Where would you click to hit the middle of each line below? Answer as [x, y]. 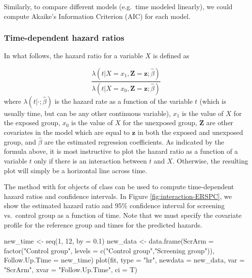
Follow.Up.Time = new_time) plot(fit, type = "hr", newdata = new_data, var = [124, 260]
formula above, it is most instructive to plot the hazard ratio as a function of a [121, 151]
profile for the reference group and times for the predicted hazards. [103, 224]
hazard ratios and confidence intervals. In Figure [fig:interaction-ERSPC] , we [118, 196]
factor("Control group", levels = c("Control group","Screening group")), [109, 250]
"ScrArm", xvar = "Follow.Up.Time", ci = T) [71, 269]
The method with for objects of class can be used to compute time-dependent [119, 187]
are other [220, 123]
